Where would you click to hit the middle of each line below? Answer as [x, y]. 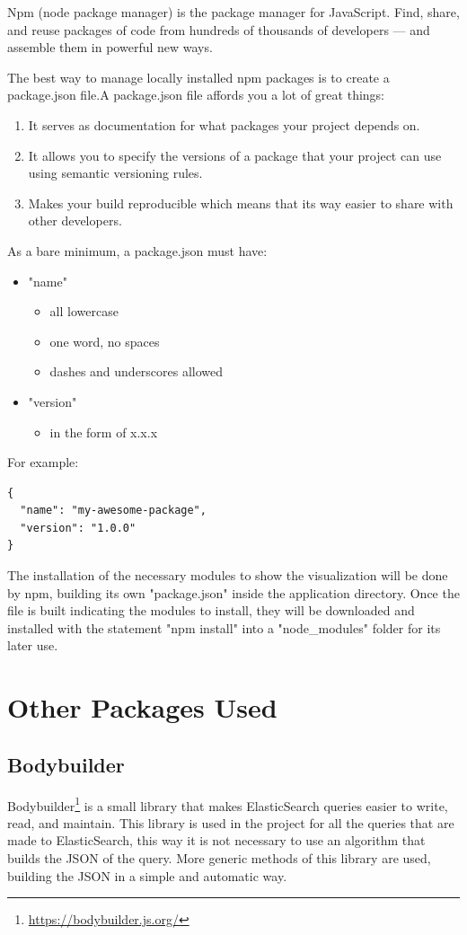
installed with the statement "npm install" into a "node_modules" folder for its [224, 627]
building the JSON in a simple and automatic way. [147, 875]
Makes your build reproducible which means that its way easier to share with [241, 203]
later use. [33, 645]
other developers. [75, 221]
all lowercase [84, 311]
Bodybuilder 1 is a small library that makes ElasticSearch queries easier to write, [228, 804]
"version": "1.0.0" [78, 528]
